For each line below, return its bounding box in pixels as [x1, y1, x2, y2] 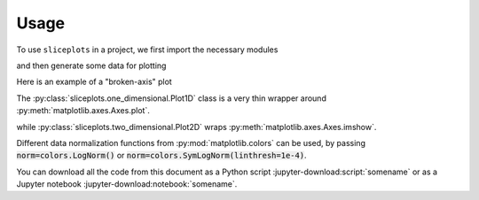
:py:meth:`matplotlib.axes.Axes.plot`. [16, 105, 150, 116]
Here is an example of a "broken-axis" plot [16, 76, 172, 88]
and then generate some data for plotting [16, 60, 167, 71]
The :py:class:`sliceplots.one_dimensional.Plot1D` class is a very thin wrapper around [16, 93, 327, 104]
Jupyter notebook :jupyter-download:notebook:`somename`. [16, 179, 238, 189]
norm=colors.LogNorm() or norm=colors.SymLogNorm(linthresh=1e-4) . [16, 150, 307, 161]
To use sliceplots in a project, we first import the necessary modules [16, 44, 279, 55]
